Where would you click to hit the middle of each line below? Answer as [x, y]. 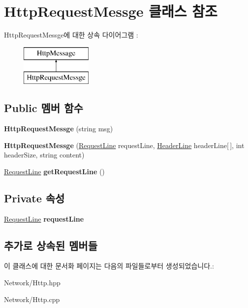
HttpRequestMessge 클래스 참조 [111, 11]
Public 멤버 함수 [44, 108]
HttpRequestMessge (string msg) [59, 129]
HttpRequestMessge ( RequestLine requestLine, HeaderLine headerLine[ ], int [124, 145]
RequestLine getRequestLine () [54, 171]
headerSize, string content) [44, 155]
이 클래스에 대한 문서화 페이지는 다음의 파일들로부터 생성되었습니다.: [109, 266]
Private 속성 [34, 198]
